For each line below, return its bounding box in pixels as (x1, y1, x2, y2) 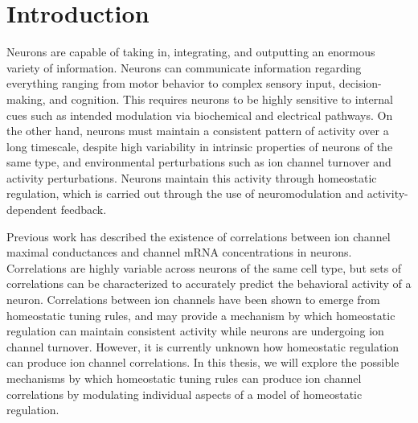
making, (6, 90, 46, 107)
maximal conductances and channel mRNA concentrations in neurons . (6, 244, 352, 261)
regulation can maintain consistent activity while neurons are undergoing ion (6, 322, 384, 339)
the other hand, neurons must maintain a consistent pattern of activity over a (6, 122, 389, 139)
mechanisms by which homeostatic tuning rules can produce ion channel (6, 370, 362, 386)
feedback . (60, 201, 107, 218)
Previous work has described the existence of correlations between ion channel (6, 228, 391, 244)
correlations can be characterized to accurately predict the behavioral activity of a (6, 275, 412, 292)
